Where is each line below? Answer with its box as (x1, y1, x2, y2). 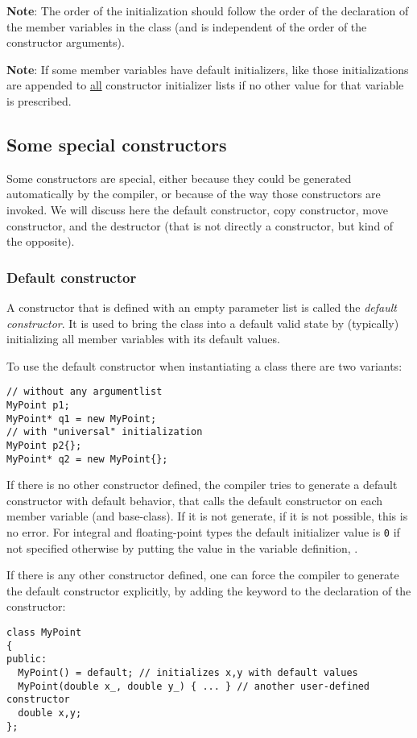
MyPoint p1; (6, 399, 70, 411)
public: (6, 653, 47, 665)
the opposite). (6, 233, 75, 250)
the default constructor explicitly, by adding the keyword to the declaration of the (6, 582, 411, 599)
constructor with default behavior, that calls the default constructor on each (6, 491, 383, 508)
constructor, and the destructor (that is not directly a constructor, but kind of (6, 217, 394, 234)
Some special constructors (6, 131, 227, 156)
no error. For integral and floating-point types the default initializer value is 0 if (6, 524, 400, 541)
